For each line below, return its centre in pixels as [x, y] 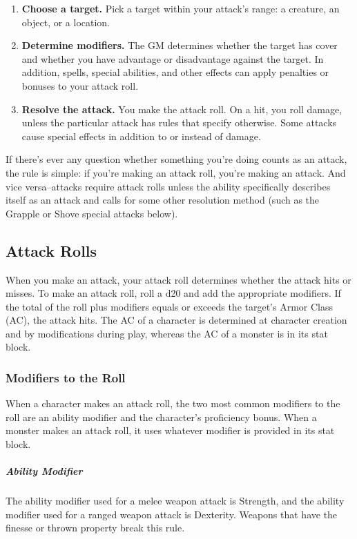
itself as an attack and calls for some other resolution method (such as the [163, 200]
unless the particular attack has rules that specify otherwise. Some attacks [179, 122]
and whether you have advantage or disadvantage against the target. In [173, 58]
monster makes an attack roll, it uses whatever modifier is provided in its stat [170, 430]
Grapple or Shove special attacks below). [92, 213]
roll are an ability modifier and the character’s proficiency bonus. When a [161, 416]
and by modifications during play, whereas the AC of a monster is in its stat [167, 333]
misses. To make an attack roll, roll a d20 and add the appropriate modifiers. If [173, 293]
